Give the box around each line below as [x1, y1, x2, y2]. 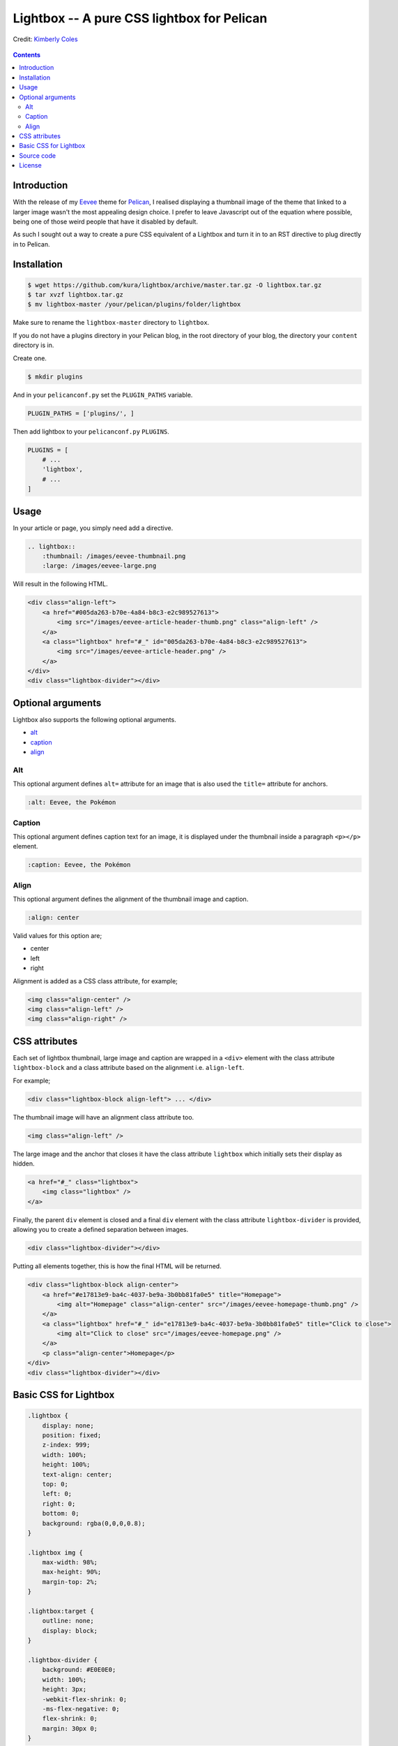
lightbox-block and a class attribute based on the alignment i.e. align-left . [13, 1064, 245, 1072]
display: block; [42, 1627, 98, 1634]
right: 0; [42, 1499, 76, 1508]
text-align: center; [42, 1470, 113, 1479]
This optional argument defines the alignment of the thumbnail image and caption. [13, 895, 249, 904]
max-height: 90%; [42, 1568, 102, 1576]
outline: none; [42, 1617, 94, 1625]
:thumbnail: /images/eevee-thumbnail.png [42, 552, 186, 560]
